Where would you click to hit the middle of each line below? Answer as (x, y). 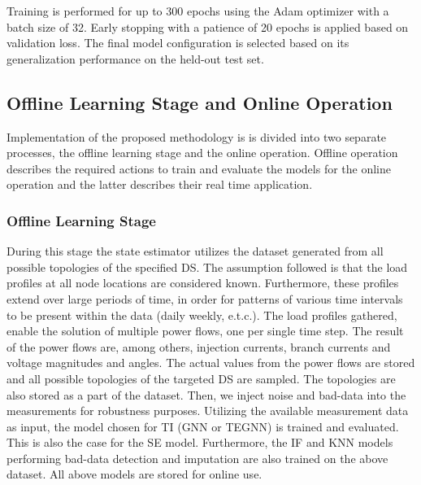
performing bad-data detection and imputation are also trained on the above (197, 458)
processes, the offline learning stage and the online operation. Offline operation (202, 153)
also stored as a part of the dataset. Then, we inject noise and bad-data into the (206, 394)
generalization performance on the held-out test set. (135, 58)
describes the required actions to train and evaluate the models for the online (199, 168)
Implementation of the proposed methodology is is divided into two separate (197, 136)
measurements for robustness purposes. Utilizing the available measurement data (208, 411)
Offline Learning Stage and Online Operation (200, 102)
